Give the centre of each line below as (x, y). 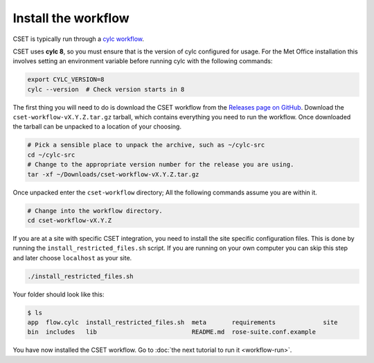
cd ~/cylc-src (51, 155)
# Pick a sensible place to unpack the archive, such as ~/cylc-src (146, 145)
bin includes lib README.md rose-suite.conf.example (172, 332)
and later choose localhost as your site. (72, 258)
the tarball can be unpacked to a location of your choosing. (97, 127)
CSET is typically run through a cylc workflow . (79, 39)
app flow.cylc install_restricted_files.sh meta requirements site (183, 322)
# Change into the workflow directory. (95, 211)
